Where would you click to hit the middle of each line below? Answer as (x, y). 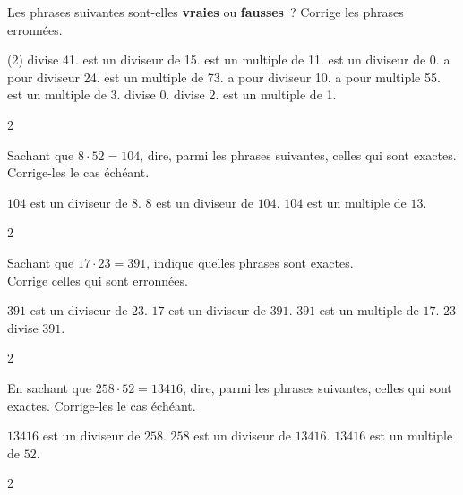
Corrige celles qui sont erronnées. (98, 280)
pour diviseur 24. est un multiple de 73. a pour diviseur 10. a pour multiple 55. (224, 77)
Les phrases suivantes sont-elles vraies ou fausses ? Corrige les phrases (206, 12)
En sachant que (49, 387)
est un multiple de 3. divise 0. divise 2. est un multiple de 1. (172, 94)
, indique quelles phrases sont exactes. (250, 262)
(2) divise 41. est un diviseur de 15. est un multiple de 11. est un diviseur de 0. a (229, 60)
